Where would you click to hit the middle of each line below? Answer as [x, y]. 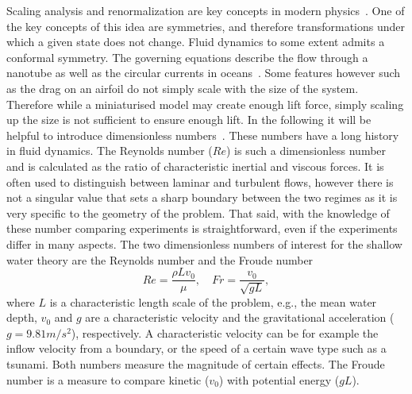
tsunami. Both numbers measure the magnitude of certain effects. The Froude [196, 363]
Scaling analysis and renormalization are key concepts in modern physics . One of [206, 10]
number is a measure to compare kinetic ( [108, 379]
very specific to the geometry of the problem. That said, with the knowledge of [198, 212]
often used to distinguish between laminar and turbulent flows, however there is [200, 182]
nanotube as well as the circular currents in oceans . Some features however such [204, 73]
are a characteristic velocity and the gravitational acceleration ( [240, 317]
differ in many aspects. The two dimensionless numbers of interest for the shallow [204, 243]
